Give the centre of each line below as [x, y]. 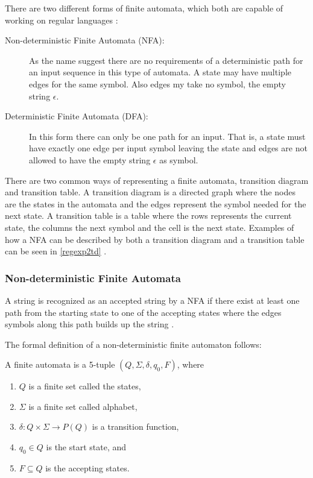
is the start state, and [86, 447]
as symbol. [179, 159]
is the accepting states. [87, 467]
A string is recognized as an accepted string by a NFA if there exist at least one [152, 300]
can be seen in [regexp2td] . [56, 251]
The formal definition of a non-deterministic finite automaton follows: [133, 344]
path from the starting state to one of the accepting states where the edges [143, 312]
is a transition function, [135, 426]
